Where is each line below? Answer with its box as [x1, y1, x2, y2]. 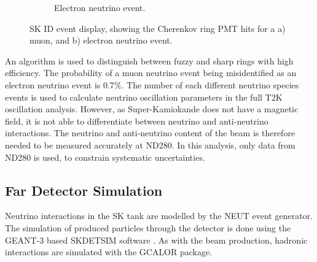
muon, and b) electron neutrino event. [29, 34, 173, 47]
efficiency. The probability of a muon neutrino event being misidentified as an [5, 66, 297, 79]
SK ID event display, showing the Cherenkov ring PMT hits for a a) [29, 21, 286, 34]
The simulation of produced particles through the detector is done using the [5, 221, 291, 234]
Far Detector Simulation [5, 180, 163, 199]
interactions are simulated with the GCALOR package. [5, 245, 213, 258]
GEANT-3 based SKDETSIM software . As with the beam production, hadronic [5, 233, 308, 246]
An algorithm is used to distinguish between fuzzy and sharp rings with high [5, 54, 294, 67]
